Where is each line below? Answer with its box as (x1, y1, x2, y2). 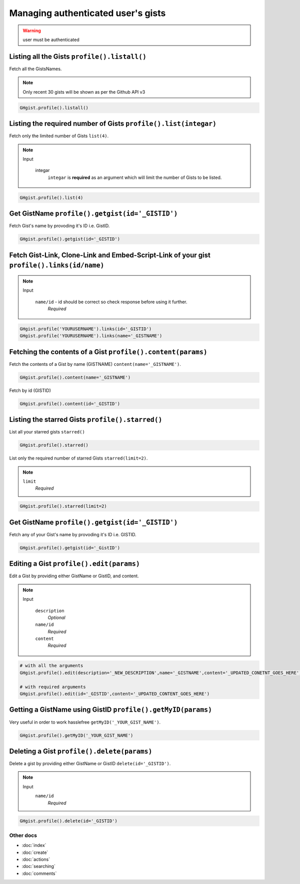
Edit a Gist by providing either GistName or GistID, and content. (9, 573, 139, 579)
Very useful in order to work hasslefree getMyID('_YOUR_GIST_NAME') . (9, 719, 161, 725)
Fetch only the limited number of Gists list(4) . (9, 133, 109, 139)
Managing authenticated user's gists (9, 8, 166, 19)
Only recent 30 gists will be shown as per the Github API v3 (22, 89, 145, 95)
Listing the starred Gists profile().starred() (9, 415, 162, 424)
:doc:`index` (21, 842, 46, 848)
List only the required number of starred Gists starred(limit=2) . (9, 455, 148, 461)
